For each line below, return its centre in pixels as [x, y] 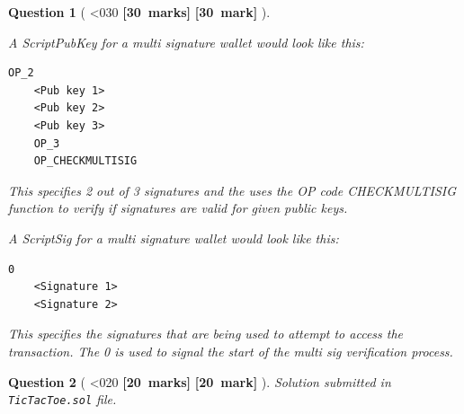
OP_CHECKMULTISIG [85, 161]
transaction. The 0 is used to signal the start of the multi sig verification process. [231, 351]
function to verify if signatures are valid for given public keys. [178, 208]
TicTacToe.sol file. [62, 399]
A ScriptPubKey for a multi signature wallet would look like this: [186, 42]
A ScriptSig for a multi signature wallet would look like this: [174, 238]
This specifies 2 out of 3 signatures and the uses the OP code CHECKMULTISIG [232, 190]
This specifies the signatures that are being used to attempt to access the [206, 334]
